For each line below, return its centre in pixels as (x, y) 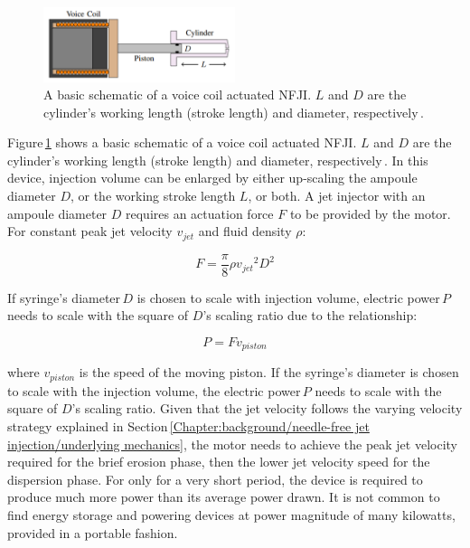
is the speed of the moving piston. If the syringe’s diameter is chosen (269, 372)
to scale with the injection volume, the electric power (154, 390)
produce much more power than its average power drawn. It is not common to (224, 497)
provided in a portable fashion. (93, 532)
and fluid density (245, 231)
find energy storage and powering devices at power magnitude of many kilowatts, (231, 515)
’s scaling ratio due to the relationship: (310, 315)
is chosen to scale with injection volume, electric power (288, 297)
